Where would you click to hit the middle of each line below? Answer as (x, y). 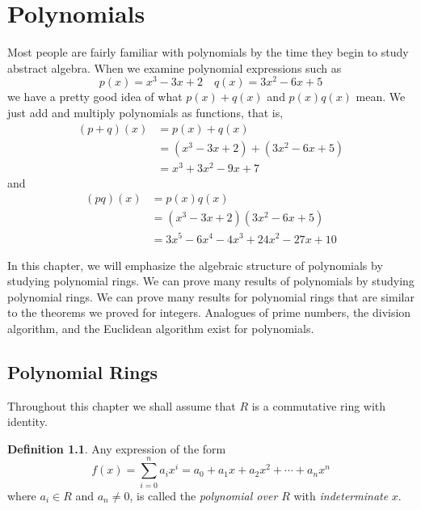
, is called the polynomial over (204, 495)
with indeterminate (341, 495)
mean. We (381, 97)
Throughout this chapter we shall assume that (122, 405)
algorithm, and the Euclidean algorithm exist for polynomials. (161, 328)
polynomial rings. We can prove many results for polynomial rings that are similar (211, 296)
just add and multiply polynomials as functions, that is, (145, 112)
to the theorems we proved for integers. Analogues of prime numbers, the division (209, 312)
